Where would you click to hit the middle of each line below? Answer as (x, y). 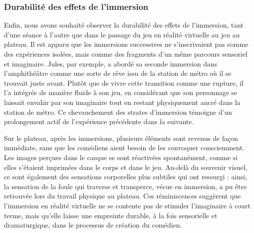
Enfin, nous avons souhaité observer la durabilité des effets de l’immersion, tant (124, 25)
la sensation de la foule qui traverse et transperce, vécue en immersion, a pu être (125, 186)
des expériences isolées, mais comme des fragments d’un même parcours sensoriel (126, 54)
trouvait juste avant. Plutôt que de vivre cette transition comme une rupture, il (124, 83)
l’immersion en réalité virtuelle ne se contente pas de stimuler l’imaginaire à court (127, 205)
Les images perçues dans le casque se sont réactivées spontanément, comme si (121, 157)
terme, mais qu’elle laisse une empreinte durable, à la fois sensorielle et (111, 215)
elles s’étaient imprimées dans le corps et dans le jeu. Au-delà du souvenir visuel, (126, 167)
